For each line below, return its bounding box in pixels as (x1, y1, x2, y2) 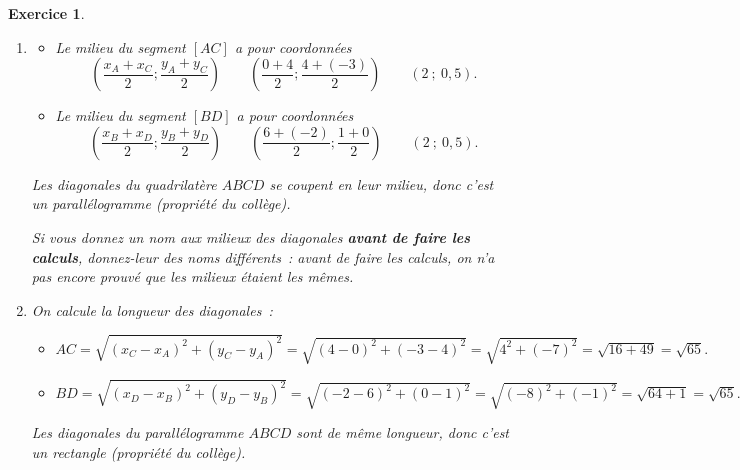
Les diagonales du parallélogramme (31, 422, 244, 443)
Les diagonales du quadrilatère (31, 173, 217, 194)
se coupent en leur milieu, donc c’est (269, 173, 494, 194)
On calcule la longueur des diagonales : (31, 299, 273, 320)
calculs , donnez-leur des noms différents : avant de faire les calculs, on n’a (31, 246, 495, 267)
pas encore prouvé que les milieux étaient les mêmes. (31, 266, 354, 287)
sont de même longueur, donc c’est (296, 422, 510, 443)
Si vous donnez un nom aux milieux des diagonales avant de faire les (31, 226, 471, 247)
